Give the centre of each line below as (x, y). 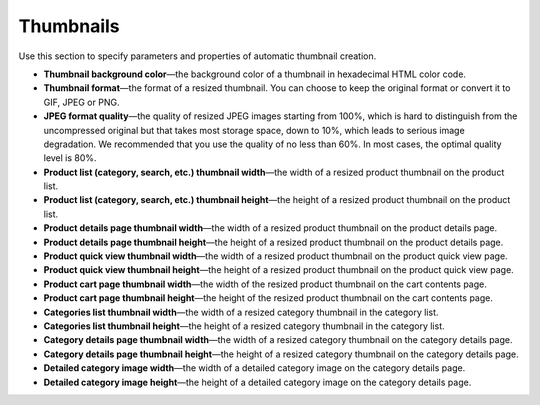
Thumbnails (69, 26)
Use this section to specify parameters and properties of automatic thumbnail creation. (197, 56)
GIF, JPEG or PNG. (81, 102)
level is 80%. (70, 158)
